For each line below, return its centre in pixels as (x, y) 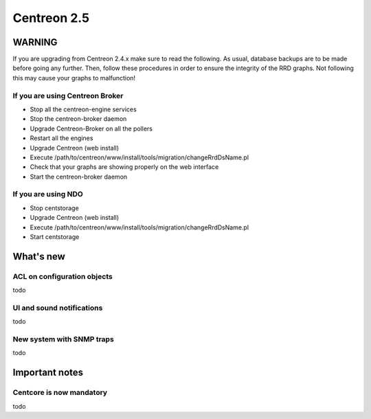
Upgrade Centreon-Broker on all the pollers (91, 128)
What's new (39, 257)
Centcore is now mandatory (60, 393)
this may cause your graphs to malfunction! (74, 78)
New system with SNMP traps (64, 339)
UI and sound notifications (58, 308)
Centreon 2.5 (51, 18)
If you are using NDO (48, 194)
